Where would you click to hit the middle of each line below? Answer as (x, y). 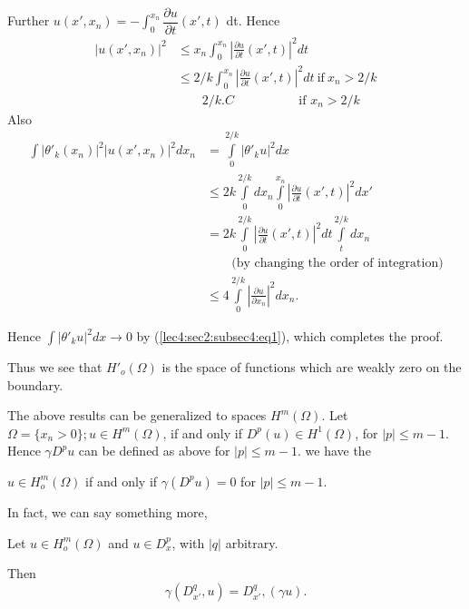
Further (29, 20)
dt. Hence (253, 20)
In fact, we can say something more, (107, 511)
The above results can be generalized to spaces (137, 415)
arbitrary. (252, 542)
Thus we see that (55, 367)
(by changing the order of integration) (337, 263)
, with (188, 542)
